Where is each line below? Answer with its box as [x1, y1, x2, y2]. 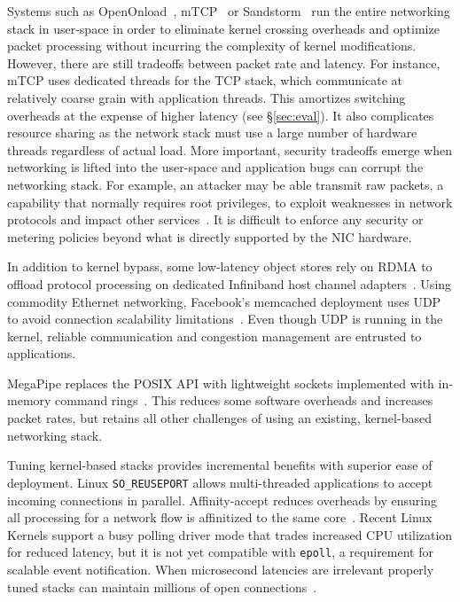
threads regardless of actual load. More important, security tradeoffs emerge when [7, 140, 452, 159]
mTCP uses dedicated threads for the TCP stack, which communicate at [7, 71, 402, 90]
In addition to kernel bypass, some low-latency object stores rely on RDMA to [7, 257, 433, 276]
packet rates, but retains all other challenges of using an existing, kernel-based [7, 409, 432, 427]
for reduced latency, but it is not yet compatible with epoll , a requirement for [7, 543, 433, 561]
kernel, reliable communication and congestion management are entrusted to [7, 326, 422, 345]
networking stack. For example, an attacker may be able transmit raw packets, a [7, 175, 444, 193]
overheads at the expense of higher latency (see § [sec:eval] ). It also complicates [7, 106, 434, 124]
